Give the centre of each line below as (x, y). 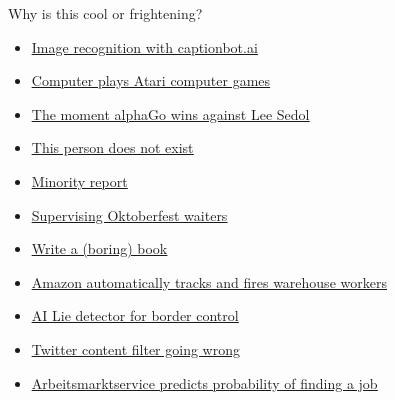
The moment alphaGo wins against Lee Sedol (170, 113)
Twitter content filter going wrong (135, 348)
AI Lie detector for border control (135, 315)
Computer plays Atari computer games (151, 80)
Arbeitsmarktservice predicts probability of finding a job (204, 382)
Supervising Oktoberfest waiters (129, 214)
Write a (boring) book (99, 248)
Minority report (79, 180)
